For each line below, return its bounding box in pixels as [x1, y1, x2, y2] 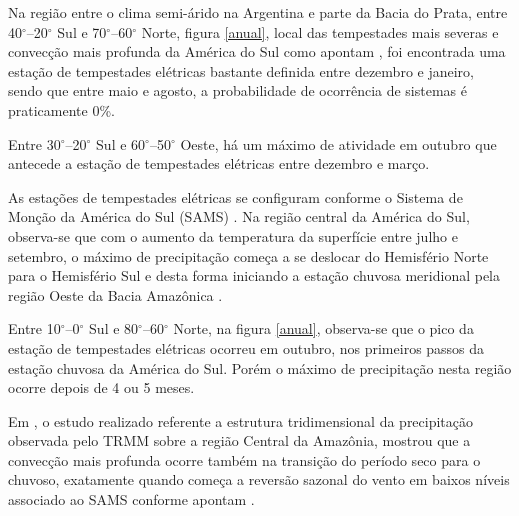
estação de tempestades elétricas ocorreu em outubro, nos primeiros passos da [8, 337, 485, 358]
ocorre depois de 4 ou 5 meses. [8, 377, 195, 398]
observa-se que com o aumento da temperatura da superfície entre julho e [8, 225, 458, 246]
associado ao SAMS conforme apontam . [8, 489, 255, 510]
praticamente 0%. [8, 99, 115, 120]
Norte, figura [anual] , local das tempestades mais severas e [141, 21, 499, 42]
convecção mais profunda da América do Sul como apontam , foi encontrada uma [8, 41, 506, 62]
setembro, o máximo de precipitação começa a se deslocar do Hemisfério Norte [8, 245, 489, 266]
